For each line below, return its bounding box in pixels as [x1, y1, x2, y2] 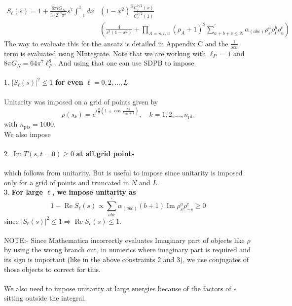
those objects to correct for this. [4, 264, 101, 274]
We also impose [4, 129, 51, 139]
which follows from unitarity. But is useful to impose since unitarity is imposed [4, 167, 243, 177]
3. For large [4, 187, 43, 197]
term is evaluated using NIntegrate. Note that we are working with [4, 48, 206, 58]
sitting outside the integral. [4, 293, 86, 303]
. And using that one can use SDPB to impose [54, 58, 194, 68]
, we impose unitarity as [52, 187, 136, 197]
